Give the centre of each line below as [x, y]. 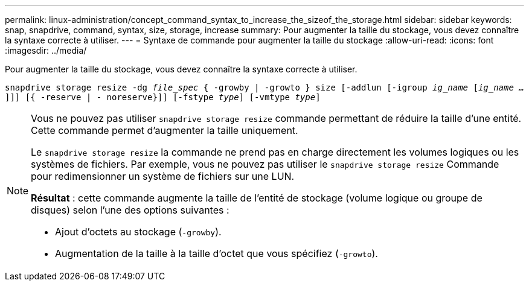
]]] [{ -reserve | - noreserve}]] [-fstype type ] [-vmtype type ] [163, 97]
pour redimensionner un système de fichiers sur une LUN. [163, 176]
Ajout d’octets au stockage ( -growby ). [138, 232]
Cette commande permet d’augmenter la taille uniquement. [165, 130]
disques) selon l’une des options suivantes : [130, 210]
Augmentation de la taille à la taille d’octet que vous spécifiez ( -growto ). [216, 253]
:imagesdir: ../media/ [46, 50]
